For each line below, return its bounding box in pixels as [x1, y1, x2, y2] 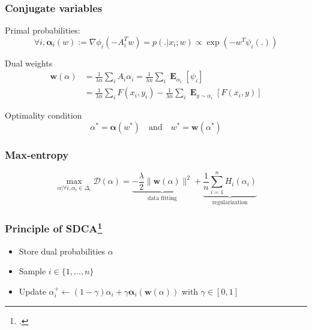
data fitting [148, 195, 177, 201]
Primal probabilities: [5, 24, 80, 37]
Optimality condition [5, 109, 82, 122]
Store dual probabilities [19, 244, 106, 257]
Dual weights [5, 56, 53, 69]
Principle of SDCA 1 [5, 219, 103, 236]
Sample [19, 265, 46, 277]
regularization [212, 199, 248, 206]
